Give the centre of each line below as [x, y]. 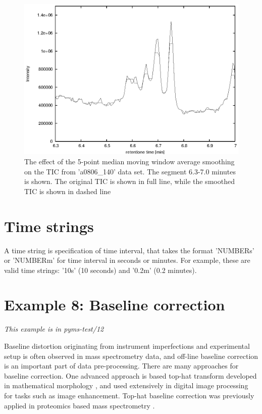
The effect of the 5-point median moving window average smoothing [129, 161]
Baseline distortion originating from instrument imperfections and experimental [127, 346]
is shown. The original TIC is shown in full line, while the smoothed [129, 181]
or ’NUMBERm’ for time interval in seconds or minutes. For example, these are [127, 260]
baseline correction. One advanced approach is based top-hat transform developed [130, 375]
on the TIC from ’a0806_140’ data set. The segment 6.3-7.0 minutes [130, 171]
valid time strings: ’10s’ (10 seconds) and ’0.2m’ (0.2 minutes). [100, 270]
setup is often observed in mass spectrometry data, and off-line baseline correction [131, 356]
